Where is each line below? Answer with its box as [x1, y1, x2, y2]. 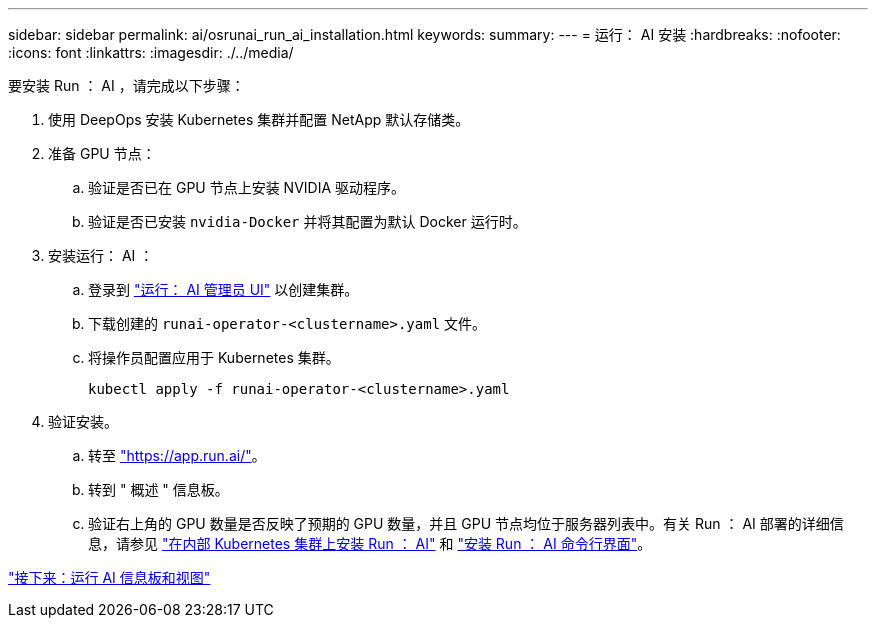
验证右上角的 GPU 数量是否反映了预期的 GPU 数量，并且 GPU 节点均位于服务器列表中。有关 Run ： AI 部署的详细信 [88, 515, 844, 532]
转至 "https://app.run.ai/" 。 [88, 447, 266, 464]
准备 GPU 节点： [48, 145, 156, 162]
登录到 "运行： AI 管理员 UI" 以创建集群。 [88, 281, 359, 298]
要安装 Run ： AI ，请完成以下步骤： [8, 77, 245, 94]
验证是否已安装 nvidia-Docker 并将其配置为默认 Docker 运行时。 [88, 213, 527, 230]
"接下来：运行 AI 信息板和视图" [8, 569, 211, 586]
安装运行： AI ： [48, 247, 154, 264]
